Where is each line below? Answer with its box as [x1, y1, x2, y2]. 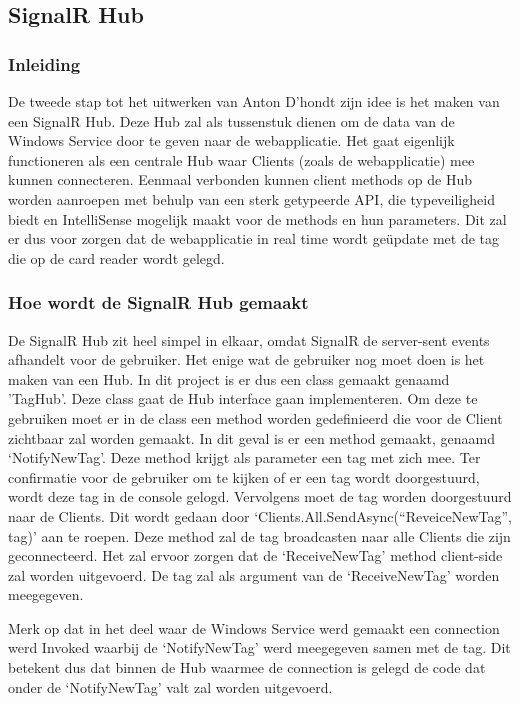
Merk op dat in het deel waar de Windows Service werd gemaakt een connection [8, 617, 500, 638]
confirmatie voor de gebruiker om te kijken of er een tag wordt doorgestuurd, [8, 466, 480, 487]
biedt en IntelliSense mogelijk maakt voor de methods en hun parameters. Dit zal [8, 208, 507, 229]
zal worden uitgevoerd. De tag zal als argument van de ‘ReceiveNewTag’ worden [8, 564, 500, 585]
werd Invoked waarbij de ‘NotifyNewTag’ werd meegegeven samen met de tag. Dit [8, 637, 511, 658]
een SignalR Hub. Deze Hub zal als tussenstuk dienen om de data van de [8, 110, 455, 131]
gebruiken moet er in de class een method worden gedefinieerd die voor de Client [8, 407, 503, 428]
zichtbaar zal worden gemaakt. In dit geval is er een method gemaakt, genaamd [8, 427, 496, 448]
